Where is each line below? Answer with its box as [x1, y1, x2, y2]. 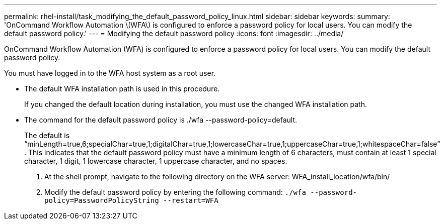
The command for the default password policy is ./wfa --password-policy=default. [24, 116, 298, 124]
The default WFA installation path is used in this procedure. [24, 84, 220, 93]
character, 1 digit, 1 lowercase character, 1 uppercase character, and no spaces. [24, 157, 287, 165]
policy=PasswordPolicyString [44, 196, 159, 204]
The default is [24, 131, 70, 140]
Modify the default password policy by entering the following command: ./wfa [44, 188, 306, 196]
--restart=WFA [163, 196, 218, 204]
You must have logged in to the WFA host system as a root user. [4, 69, 216, 77]
